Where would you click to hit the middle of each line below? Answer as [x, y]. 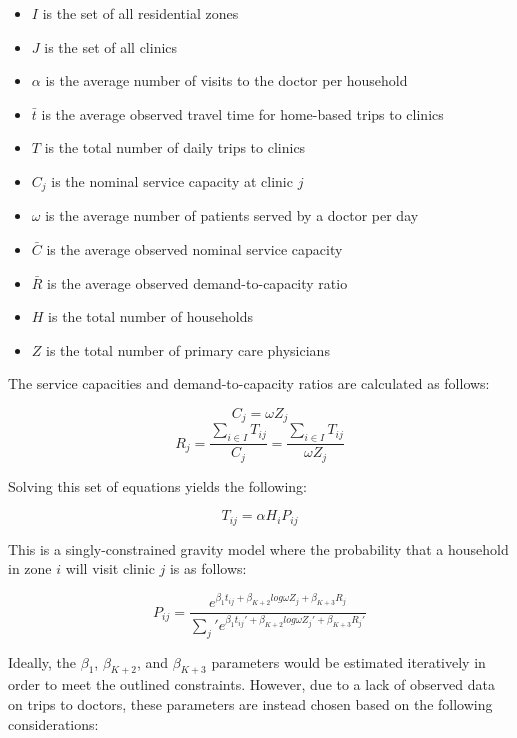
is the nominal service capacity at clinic [172, 180]
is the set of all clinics [111, 46]
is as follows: [208, 568]
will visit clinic [110, 568]
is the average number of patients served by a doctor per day [232, 215]
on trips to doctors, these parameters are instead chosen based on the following [250, 703]
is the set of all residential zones [140, 13]
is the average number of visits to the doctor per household [226, 80]
